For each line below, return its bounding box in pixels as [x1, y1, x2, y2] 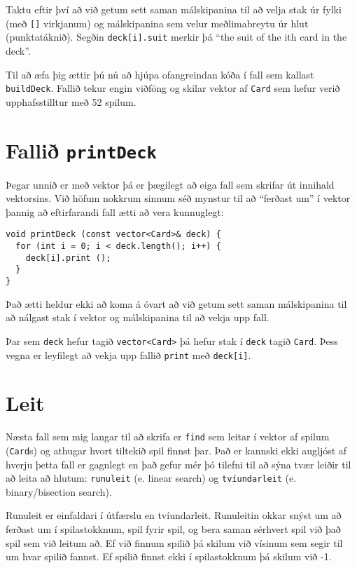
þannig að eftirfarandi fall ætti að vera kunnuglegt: [6, 204, 224, 219]
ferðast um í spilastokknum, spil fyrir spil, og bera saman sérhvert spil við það [6, 522, 341, 536]
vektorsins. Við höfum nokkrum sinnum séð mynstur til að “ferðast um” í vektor [6, 191, 351, 205]
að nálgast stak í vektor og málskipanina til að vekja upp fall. [6, 310, 269, 325]
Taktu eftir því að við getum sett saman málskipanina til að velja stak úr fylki [6, 2, 342, 16]
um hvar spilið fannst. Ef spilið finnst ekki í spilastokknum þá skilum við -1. [6, 549, 332, 564]
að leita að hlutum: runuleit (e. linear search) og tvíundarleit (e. [6, 471, 297, 485]
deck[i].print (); [25, 252, 111, 263]
